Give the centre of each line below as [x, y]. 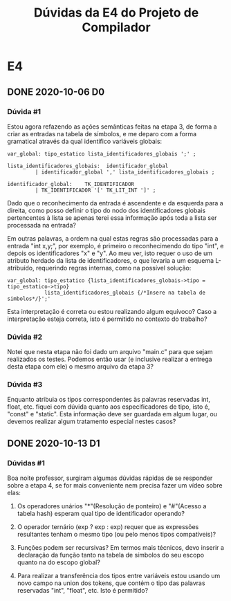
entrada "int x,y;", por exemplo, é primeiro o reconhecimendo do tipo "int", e [115, 246]
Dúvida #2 [25, 337]
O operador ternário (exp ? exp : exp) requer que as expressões [108, 527]
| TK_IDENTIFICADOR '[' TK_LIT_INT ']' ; [95, 190]
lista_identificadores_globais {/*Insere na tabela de [125, 293]
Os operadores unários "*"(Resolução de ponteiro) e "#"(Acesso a [112, 506]
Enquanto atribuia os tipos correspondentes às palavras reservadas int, [109, 400]
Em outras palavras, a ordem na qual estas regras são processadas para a [113, 238]
